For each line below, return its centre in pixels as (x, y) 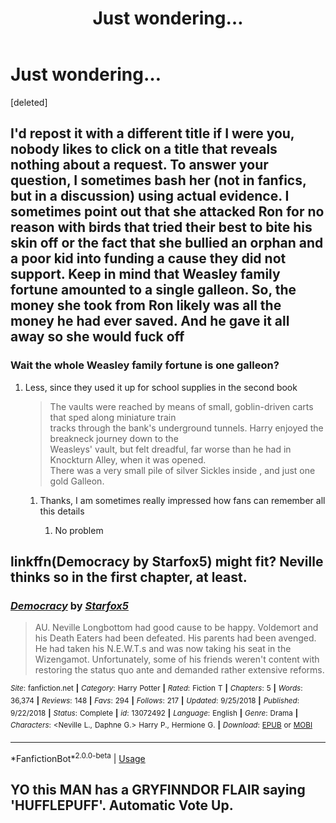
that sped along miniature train (113, 417)
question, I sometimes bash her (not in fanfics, (158, 180)
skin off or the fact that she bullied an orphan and (167, 243)
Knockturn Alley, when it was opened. (128, 459)
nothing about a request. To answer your (139, 165)
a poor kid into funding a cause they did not (148, 258)
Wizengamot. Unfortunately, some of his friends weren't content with (177, 659)
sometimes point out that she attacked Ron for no (167, 212)
